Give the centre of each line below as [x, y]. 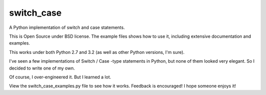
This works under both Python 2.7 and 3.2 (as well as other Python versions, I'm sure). [97, 52]
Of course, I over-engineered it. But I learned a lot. [60, 77]
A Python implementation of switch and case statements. [67, 27]
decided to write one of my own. [42, 68]
